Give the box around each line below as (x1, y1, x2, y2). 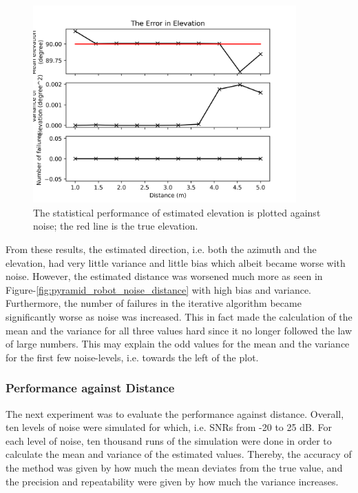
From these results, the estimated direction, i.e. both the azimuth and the (6, 241, 317, 256)
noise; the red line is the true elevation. (33, 219, 198, 233)
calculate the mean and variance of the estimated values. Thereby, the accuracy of (6, 447, 352, 461)
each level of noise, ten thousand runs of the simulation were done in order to (6, 433, 332, 447)
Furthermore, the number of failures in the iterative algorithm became (6, 296, 302, 310)
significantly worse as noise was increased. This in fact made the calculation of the (6, 309, 352, 323)
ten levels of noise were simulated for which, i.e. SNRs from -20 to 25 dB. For (6, 420, 332, 434)
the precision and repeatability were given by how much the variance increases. (6, 474, 339, 488)
